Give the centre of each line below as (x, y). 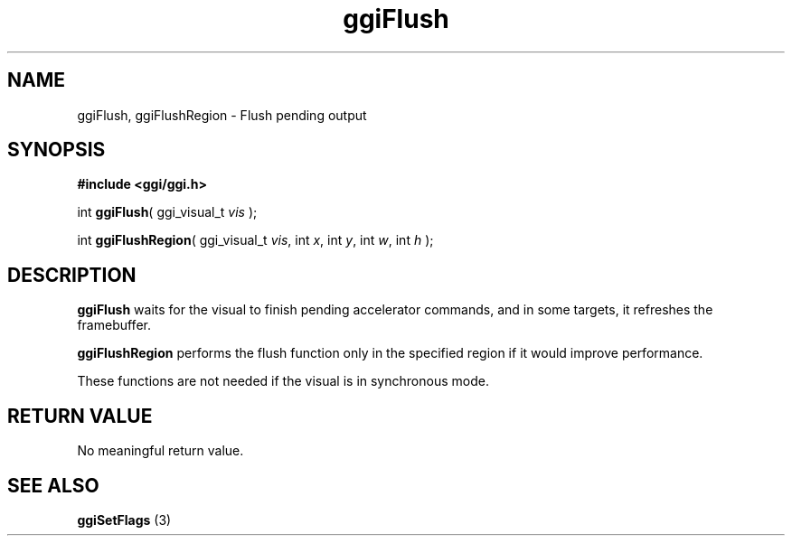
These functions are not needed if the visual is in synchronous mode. (283, 381)
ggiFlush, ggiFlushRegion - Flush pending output (222, 115)
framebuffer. (114, 325)
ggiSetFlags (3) (124, 520)
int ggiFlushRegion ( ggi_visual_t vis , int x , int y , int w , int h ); (255, 240)
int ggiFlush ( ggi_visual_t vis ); (167, 212)
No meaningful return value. (160, 451)
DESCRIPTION (72, 275)
